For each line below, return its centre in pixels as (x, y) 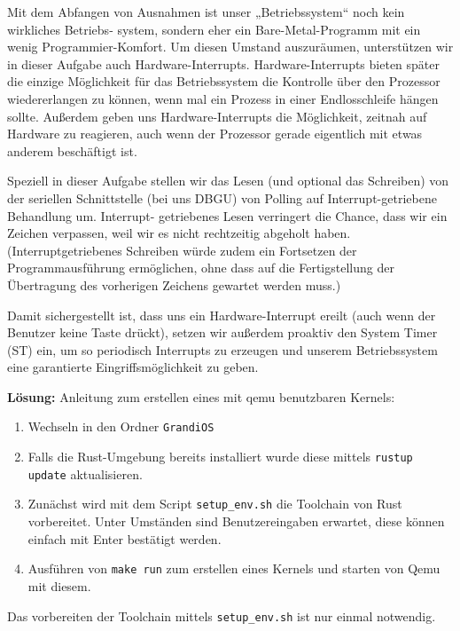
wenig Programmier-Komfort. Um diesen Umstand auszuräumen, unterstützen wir (230, 47)
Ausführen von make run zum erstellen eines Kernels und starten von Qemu (234, 568)
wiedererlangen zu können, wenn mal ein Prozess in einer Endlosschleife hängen (223, 98)
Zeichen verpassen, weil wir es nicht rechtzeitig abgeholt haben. (179, 233)
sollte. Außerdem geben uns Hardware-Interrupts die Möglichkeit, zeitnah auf (217, 116)
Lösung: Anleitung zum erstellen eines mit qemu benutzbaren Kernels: (201, 396)
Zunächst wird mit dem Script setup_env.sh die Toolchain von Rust (215, 504)
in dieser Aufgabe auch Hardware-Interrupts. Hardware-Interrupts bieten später (223, 63)
